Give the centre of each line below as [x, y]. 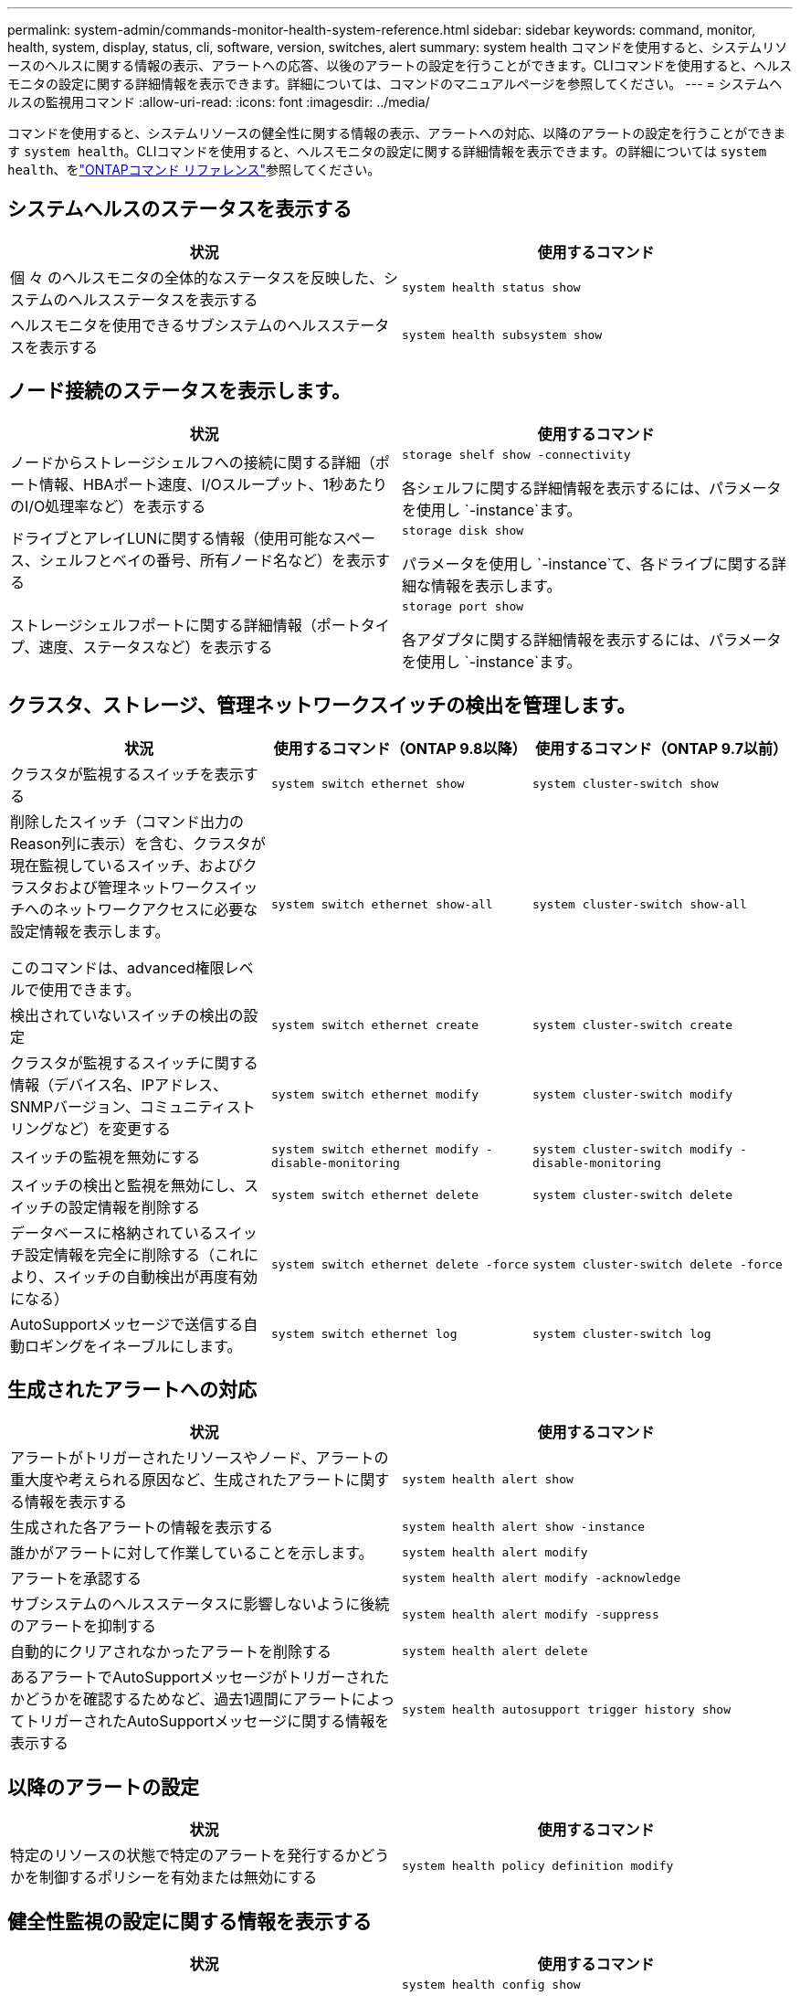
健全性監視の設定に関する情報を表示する [189, 1921]
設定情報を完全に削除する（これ [135, 1254]
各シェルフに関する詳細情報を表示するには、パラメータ [592, 488]
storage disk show [463, 530]
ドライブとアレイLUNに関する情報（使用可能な [172, 539]
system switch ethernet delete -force [400, 1265]
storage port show [463, 606]
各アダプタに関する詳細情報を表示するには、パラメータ [592, 639]
